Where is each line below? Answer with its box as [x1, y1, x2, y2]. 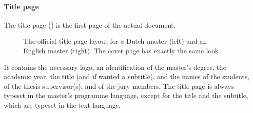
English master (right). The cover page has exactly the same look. [23, 45, 221, 55]
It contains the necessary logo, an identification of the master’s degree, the [4, 62, 226, 72]
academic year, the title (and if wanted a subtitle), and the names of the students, [4, 71, 250, 81]
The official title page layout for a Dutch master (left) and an [23, 36, 207, 46]
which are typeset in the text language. [4, 99, 121, 110]
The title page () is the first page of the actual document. [4, 19, 176, 30]
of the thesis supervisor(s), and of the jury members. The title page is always [4, 81, 234, 91]
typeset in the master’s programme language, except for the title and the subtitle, [4, 90, 248, 100]
